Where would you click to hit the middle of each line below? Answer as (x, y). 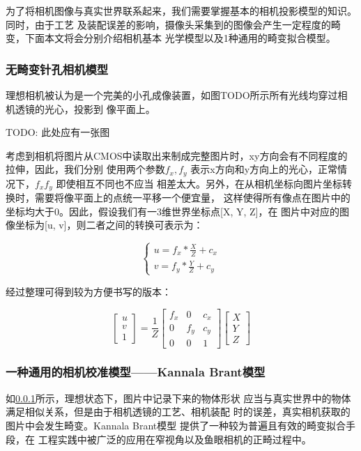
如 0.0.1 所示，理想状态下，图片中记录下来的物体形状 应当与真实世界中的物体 (178, 398)
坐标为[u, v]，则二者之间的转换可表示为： (109, 225)
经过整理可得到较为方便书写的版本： (89, 291)
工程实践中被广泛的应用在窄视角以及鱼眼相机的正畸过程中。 (175, 439)
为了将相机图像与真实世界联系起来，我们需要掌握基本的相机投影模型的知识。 (181, 10)
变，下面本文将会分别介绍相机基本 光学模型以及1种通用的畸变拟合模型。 (171, 38)
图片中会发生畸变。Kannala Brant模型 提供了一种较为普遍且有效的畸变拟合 (176, 425)
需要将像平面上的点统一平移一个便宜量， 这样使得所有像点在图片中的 (192, 198)
